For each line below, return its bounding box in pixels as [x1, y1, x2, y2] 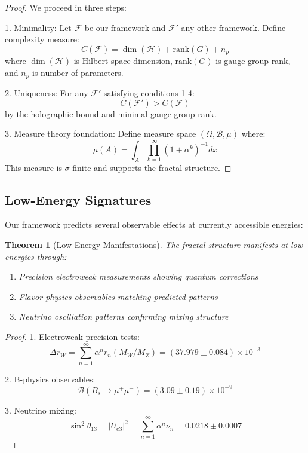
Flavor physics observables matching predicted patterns [19, 290, 218, 302]
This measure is [5, 161, 62, 173]
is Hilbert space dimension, [73, 54, 173, 67]
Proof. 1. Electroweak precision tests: [5, 330, 140, 343]
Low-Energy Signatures [5, 190, 152, 209]
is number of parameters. [32, 66, 124, 78]
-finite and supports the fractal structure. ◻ [69, 161, 232, 173]
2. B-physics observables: [5, 372, 96, 385]
